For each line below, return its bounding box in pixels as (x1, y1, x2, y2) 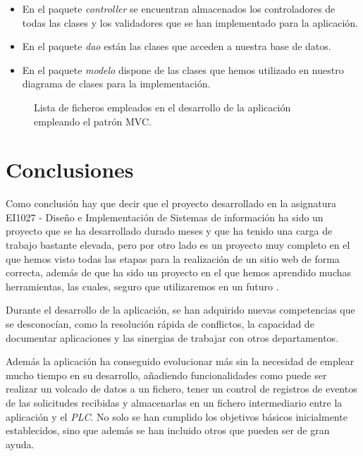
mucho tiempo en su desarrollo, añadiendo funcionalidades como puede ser (6, 367, 327, 382)
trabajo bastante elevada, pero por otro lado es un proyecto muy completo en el (6, 238, 350, 252)
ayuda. (6, 436, 35, 451)
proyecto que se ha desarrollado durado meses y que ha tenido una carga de (6, 223, 333, 238)
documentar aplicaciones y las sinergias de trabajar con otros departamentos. (6, 330, 339, 345)
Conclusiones (6, 155, 134, 184)
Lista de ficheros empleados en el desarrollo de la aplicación (34, 99, 291, 114)
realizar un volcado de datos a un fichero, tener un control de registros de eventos (6, 381, 357, 396)
